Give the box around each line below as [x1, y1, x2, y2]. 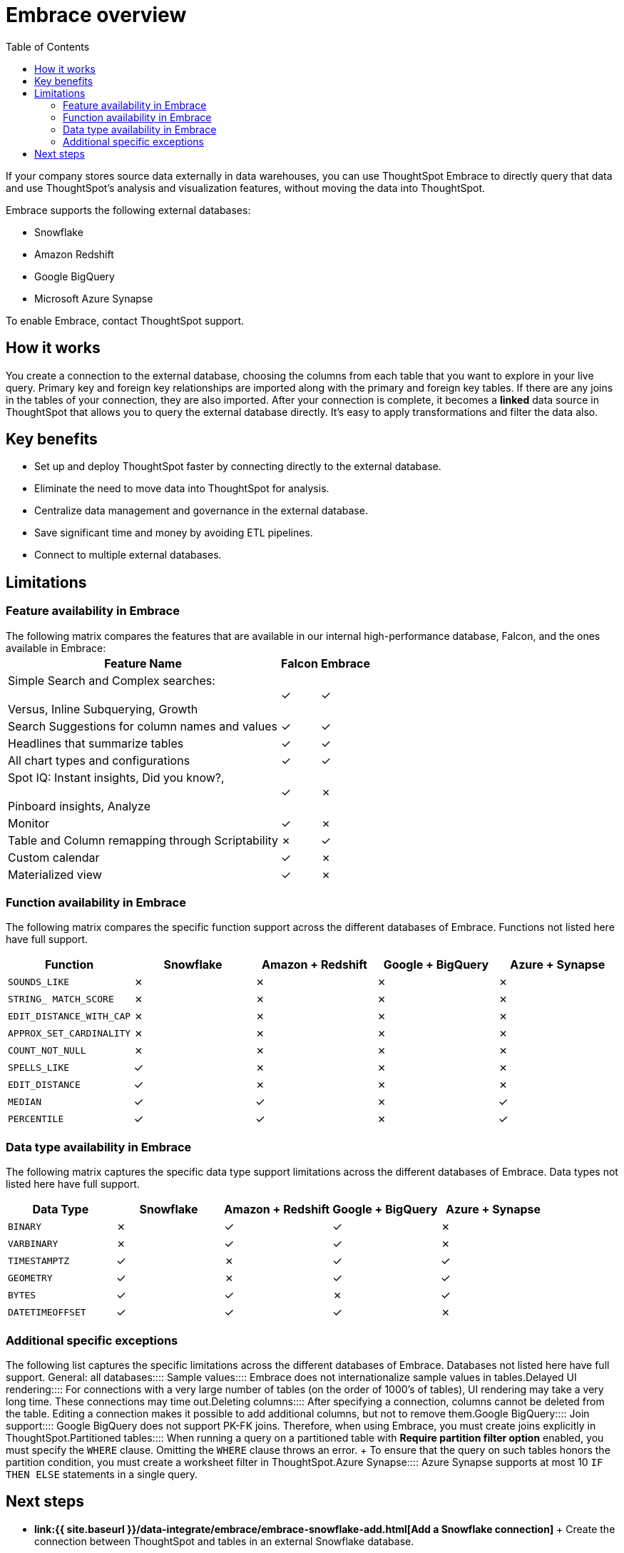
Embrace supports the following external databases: [6, 203, 251, 216]
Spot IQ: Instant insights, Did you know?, [8, 770, 225, 785]
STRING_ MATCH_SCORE [8, 993, 114, 1004]
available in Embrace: [6, 641, 106, 654]
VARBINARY [8, 1238, 58, 1249]
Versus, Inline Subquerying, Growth [8, 701, 198, 716]
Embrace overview [6, 3, 187, 27]
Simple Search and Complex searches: [8, 673, 215, 688]
